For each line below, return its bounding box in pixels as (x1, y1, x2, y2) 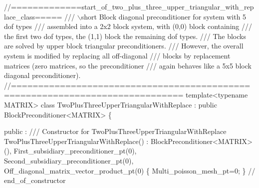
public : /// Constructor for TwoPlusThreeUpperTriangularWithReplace (4, 126, 227, 136)
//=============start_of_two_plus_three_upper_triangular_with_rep (4, 1, 254, 11)
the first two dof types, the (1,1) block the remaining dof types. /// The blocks (4, 30, 246, 41)
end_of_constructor (4, 175, 66, 185)
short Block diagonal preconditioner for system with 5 (81, 11, 247, 21)
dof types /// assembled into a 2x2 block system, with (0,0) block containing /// (4, 21, 252, 31)
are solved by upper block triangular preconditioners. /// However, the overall (4, 40, 244, 51)
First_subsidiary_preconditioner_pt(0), (13, 145, 137, 156)
